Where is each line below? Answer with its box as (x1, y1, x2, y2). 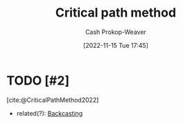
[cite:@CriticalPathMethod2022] (6, 96, 99, 104)
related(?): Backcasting (16, 109, 83, 117)
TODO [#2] (6, 73, 70, 88)
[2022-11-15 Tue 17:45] (83, 41, 148, 49)
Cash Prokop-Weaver (85, 28, 147, 36)
